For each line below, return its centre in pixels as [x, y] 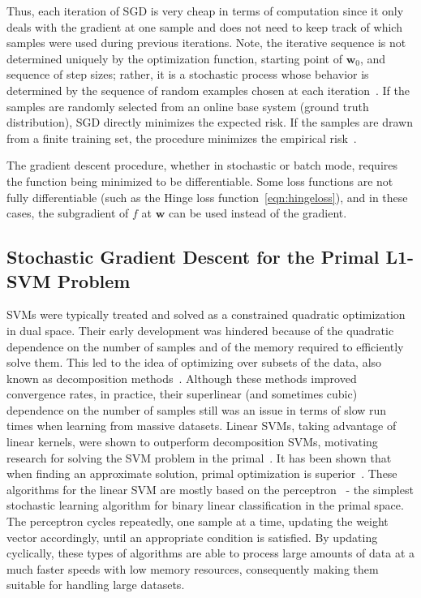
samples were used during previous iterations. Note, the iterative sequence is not [206, 43]
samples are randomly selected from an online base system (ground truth [188, 106]
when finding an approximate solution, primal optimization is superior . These [202, 473]
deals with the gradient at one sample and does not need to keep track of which [204, 26]
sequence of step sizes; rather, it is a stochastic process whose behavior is [188, 74]
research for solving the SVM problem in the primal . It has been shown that [199, 457]
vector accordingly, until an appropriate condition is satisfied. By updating [192, 537]
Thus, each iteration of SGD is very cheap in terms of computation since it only [205, 11]
